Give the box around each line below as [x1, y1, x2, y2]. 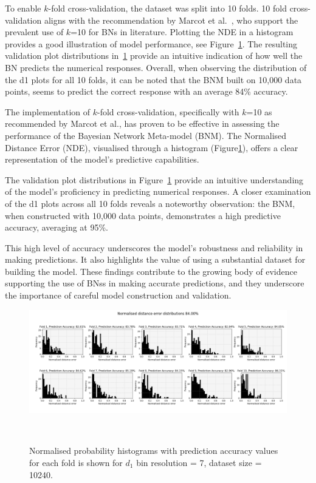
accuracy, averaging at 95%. [5, 221, 109, 234]
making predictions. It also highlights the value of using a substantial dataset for [5, 253, 306, 266]
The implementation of [5, 105, 90, 118]
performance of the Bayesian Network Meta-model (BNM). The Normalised [5, 129, 287, 141]
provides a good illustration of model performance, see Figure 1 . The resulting [5, 37, 298, 50]
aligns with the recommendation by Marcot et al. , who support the [44, 13, 298, 26]
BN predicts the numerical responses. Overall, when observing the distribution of [5, 61, 307, 73]
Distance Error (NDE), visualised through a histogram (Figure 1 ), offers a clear [5, 141, 298, 154]
